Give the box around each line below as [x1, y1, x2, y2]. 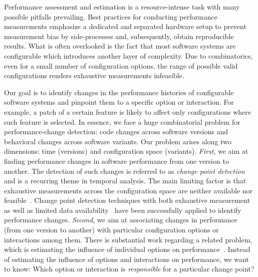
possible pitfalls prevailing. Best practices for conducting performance [4, 11, 217, 22]
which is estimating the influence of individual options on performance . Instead [4, 244, 250, 254]
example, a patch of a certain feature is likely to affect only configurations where [4, 106, 251, 117]
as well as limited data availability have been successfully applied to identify [4, 204, 241, 215]
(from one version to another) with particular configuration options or [4, 224, 219, 235]
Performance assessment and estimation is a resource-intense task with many [4, 2, 240, 12]
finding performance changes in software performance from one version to [4, 155, 229, 166]
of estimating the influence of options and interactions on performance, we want [4, 253, 249, 264]
